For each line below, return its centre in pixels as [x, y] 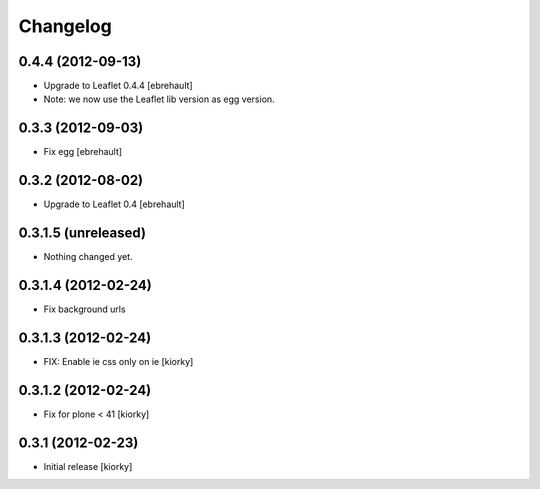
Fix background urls [84, 309]
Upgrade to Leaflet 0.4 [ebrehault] [114, 204]
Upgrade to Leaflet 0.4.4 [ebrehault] [118, 86]
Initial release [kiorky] [88, 466]
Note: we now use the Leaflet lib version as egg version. [159, 99]
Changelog [65, 26]
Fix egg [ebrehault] [83, 152]
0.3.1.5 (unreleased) [82, 233]
